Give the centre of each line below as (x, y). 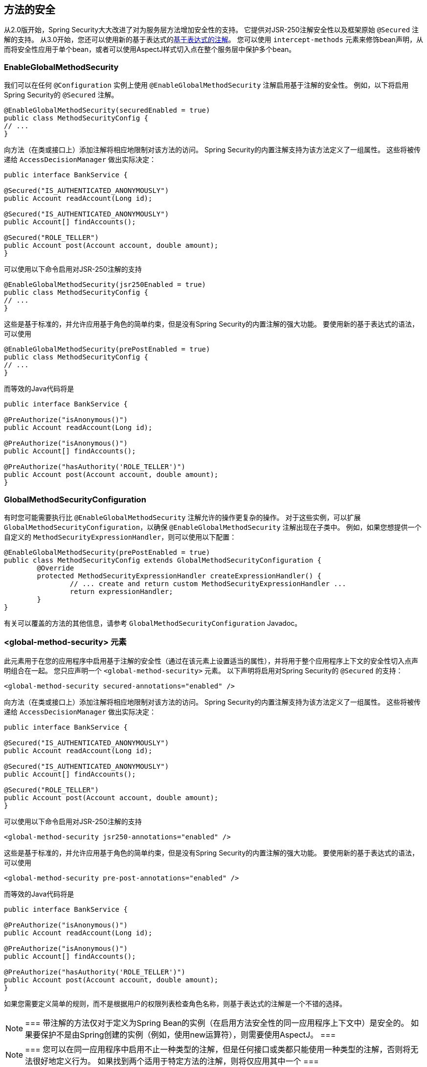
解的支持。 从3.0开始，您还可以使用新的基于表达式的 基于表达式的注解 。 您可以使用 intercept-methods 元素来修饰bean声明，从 (213, 40)
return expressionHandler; (121, 591)
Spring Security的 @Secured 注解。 (61, 95)
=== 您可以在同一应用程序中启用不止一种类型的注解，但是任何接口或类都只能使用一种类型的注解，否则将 (218, 1049)
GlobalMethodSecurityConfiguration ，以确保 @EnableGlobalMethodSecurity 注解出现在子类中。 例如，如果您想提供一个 (213, 527)
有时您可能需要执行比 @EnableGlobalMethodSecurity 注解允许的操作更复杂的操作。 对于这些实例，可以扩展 (182, 517)
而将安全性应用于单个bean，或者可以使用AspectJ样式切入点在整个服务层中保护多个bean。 (150, 49)
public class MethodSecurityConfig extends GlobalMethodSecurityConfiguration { (163, 560)
